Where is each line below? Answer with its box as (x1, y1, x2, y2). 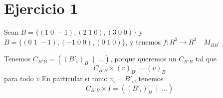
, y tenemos (125, 36, 161, 47)
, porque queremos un (110, 53, 177, 64)
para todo (4, 73, 34, 84)
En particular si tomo (41, 73, 108, 84)
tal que (195, 53, 217, 64)
